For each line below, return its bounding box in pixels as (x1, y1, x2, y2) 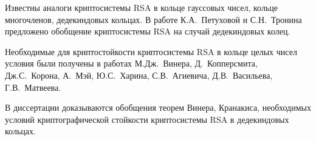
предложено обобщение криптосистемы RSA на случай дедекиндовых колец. (5, 25, 290, 38)
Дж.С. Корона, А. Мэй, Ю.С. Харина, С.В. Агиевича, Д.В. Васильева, (5, 68, 273, 81)
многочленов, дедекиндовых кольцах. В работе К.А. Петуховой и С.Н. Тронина (5, 13, 302, 25)
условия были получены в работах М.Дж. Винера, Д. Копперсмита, (5, 57, 258, 70)
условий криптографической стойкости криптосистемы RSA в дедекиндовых (5, 113, 289, 125)
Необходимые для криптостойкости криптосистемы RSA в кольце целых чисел (5, 45, 297, 57)
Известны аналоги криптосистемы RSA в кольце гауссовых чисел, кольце (5, 1, 278, 13)
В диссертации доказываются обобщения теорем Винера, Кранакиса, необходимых (5, 101, 311, 114)
